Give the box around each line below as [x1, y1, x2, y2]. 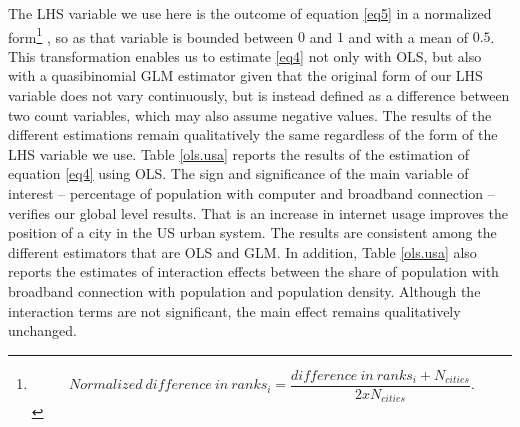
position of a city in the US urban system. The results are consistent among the [8, 222, 497, 243]
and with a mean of [348, 26, 469, 47]
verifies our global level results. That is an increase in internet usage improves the [8, 202, 509, 223]
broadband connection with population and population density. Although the [8, 280, 481, 301]
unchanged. [8, 320, 77, 341]
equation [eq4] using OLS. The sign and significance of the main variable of [8, 163, 469, 184]
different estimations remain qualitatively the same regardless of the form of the [8, 124, 498, 145]
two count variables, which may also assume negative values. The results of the [8, 104, 492, 125]
